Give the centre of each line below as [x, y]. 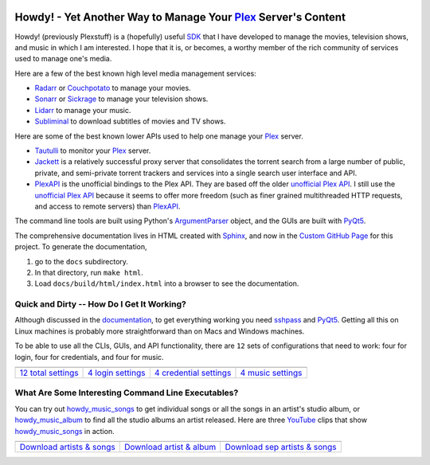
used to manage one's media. [63, 59]
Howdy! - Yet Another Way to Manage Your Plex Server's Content [180, 17]
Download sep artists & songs [281, 447]
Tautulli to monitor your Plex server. [93, 150]
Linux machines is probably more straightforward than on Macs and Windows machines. [160, 331]
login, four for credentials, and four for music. [89, 357]
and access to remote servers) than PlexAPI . [107, 206]
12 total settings [49, 373]
